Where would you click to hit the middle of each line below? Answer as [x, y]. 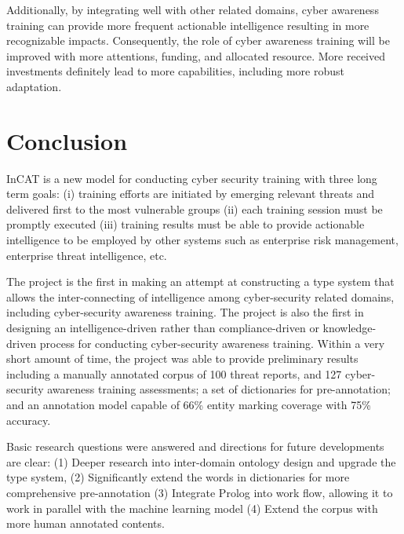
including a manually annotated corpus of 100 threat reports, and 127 [174, 373]
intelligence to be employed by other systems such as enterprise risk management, [202, 240]
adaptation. [34, 86]
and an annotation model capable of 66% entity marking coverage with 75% [189, 404]
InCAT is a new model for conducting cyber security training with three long [192, 178]
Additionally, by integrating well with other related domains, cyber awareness [193, 9]
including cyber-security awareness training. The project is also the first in [185, 312]
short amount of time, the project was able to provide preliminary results [182, 358]
